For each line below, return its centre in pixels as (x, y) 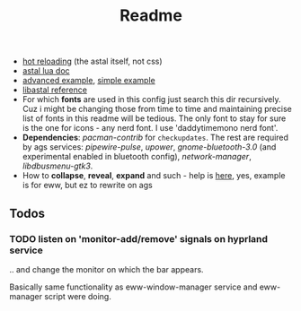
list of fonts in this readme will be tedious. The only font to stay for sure (154, 118)
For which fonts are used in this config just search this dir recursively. (151, 99)
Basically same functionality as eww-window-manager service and (133, 287)
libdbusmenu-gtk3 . (58, 166)
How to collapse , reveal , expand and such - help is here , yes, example (154, 176)
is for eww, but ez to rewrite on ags (87, 186)
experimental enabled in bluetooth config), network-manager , (137, 157)
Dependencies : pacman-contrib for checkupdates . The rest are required (155, 138)
